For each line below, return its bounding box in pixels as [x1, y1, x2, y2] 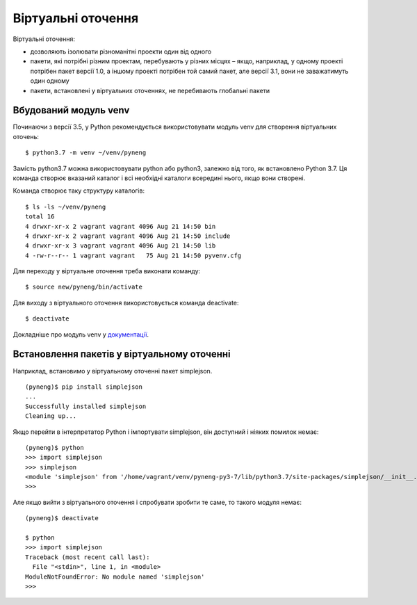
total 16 [25, 213, 55, 220]
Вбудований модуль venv [13, 104, 130, 116]
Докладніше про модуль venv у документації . [13, 330, 149, 339]
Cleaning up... [25, 412, 77, 420]
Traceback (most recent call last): [25, 553, 150, 561]
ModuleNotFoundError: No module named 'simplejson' [25, 572, 205, 581]
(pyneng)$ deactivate [25, 515, 99, 522]
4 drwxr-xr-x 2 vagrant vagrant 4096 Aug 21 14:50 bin [25, 223, 216, 230]
